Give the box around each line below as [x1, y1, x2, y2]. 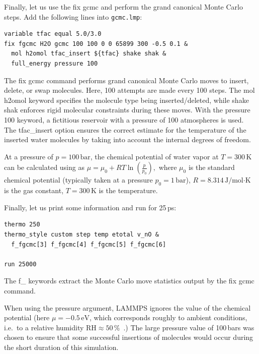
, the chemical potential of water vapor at [90, 151, 219, 161]
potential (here [4, 312, 50, 323]
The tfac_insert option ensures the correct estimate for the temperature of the [4, 124, 246, 135]
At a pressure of [4, 151, 53, 161]
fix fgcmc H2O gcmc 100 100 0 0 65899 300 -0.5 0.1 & [4, 40, 188, 47]
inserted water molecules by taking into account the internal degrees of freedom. [4, 134, 251, 145]
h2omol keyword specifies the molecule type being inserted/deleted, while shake [4, 94, 249, 105]
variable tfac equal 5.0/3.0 [4, 30, 102, 38]
